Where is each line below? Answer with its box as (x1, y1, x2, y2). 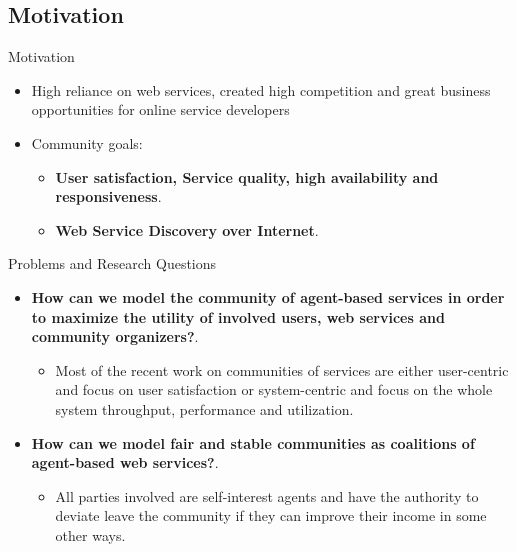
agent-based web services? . (31, 452, 219, 473)
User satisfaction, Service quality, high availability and (55, 166, 439, 187)
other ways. (55, 524, 126, 545)
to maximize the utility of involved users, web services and (31, 306, 445, 327)
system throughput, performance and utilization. (55, 398, 354, 419)
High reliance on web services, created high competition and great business (31, 79, 491, 100)
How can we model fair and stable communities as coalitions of (31, 432, 475, 453)
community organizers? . (31, 326, 199, 347)
